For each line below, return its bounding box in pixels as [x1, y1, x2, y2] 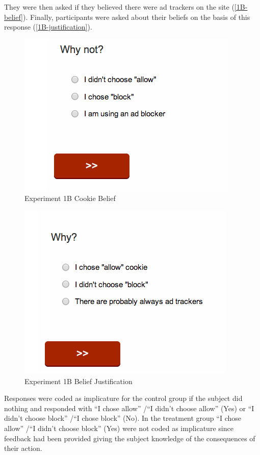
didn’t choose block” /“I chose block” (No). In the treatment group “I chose [4, 413, 241, 423]
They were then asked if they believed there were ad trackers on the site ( [4, 2, 235, 12]
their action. [4, 443, 42, 453]
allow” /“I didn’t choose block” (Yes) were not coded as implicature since [4, 422, 233, 433]
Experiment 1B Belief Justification [24, 375, 133, 386]
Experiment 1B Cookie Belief [24, 193, 116, 204]
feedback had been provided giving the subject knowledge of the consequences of [4, 433, 255, 443]
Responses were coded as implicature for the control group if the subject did [4, 393, 243, 403]
